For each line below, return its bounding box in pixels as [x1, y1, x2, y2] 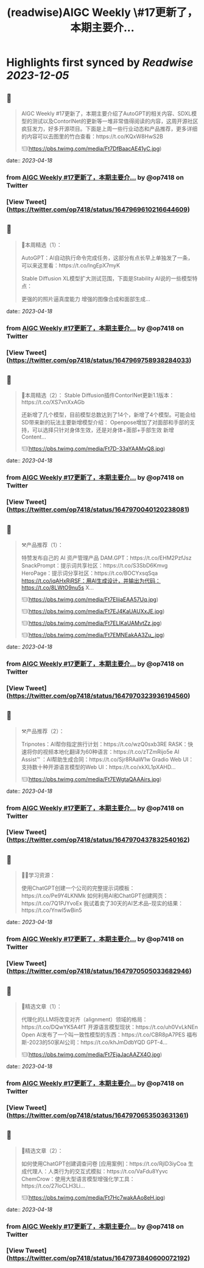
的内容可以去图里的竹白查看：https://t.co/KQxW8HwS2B [21, 133, 163, 140]
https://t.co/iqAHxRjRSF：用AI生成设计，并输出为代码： [21, 577, 161, 584]
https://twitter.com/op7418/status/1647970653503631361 [9, 1111, 187, 1120]
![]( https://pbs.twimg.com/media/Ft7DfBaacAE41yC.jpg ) [21, 145, 162, 152]
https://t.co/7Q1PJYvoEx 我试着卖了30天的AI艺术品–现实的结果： [21, 900, 184, 907]
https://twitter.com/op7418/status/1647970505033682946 [9, 967, 190, 975]
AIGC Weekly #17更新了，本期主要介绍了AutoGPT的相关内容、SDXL [21, 110, 192, 117]
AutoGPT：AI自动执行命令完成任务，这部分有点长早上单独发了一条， [21, 254, 194, 261]
